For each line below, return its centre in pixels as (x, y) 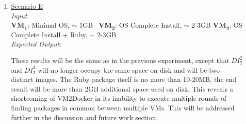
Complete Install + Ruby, (49, 34)
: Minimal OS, (49, 25)
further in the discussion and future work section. (84, 117)
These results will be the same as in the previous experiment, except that (120, 60)
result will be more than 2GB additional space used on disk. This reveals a (122, 88)
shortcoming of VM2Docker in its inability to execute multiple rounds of (119, 98)
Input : (20, 15)
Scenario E (27, 6)
